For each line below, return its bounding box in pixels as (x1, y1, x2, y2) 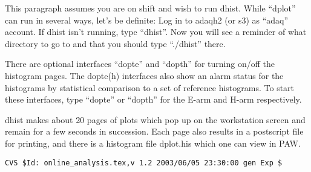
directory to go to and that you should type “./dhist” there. (5, 37, 226, 49)
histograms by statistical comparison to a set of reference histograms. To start (5, 81, 295, 94)
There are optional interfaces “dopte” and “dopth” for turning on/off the (5, 57, 275, 70)
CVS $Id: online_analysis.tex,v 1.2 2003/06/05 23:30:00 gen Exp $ (5, 158, 283, 167)
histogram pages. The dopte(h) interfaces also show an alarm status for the (5, 69, 284, 81)
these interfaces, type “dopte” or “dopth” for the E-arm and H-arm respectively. (5, 93, 302, 106)
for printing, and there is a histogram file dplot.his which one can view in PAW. (5, 136, 301, 149)
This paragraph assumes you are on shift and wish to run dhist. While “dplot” (5, 2, 296, 14)
